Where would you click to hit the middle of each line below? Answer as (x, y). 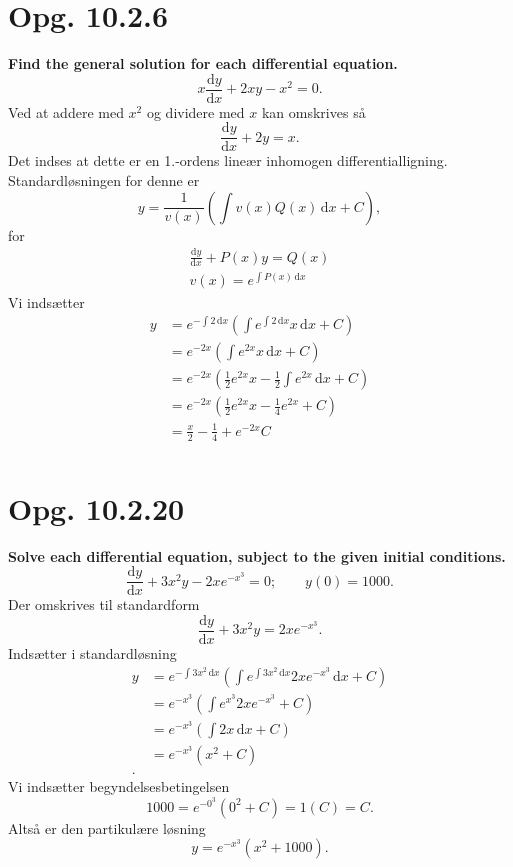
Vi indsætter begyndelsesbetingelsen (119, 786)
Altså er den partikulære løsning (107, 827)
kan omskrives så (313, 111)
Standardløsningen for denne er (104, 180)
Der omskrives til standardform (104, 604)
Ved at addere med (66, 111)
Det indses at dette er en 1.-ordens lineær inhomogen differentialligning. (228, 160)
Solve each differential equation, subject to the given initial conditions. (257, 555)
